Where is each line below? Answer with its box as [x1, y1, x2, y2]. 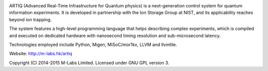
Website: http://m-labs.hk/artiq [9, 51, 72, 57]
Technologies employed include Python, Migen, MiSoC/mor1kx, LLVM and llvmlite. [9, 41, 177, 47]
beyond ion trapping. [9, 16, 52, 22]
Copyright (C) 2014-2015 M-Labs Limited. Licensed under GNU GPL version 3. [9, 60, 170, 66]
